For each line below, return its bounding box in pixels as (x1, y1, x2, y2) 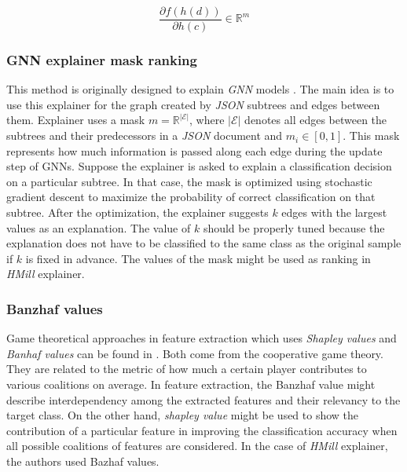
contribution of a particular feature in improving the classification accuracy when (6, 422, 398, 438)
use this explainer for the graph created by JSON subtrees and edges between (6, 96, 380, 112)
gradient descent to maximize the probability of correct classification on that (6, 188, 376, 205)
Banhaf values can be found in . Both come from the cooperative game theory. (6, 345, 383, 361)
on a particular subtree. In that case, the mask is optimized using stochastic (6, 173, 372, 189)
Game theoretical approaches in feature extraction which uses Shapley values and (6, 330, 397, 346)
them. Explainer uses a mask (6, 112, 145, 128)
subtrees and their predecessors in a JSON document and (6, 127, 283, 144)
